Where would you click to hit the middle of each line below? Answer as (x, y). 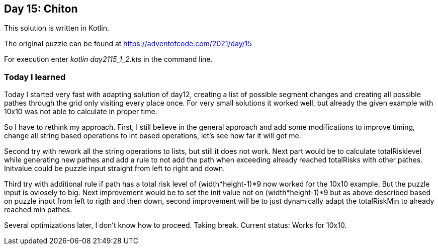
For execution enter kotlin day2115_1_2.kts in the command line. (108, 59)
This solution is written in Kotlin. (57, 28)
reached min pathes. (38, 210)
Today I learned (35, 77)
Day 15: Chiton (41, 9)
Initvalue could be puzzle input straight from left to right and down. (115, 169)
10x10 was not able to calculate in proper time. (81, 112)
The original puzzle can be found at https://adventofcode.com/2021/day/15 (128, 44)
